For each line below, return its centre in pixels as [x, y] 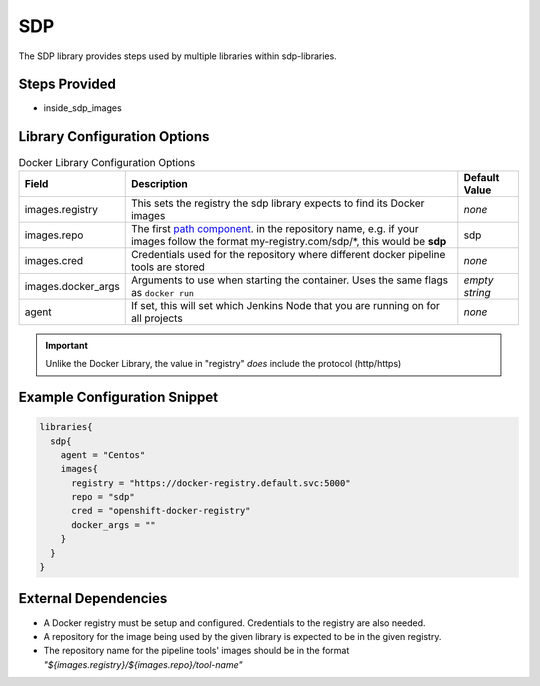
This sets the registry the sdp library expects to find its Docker [277, 203]
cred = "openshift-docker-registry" [161, 511]
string [477, 292]
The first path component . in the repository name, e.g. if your [274, 228]
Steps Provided [67, 84]
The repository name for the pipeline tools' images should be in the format [196, 651]
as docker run [162, 292]
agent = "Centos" [103, 454]
